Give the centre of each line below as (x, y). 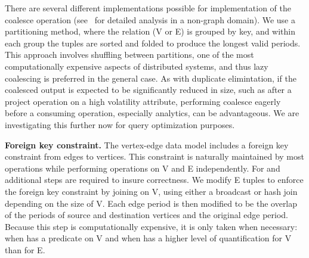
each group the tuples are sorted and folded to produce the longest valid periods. (153, 43)
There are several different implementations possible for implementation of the (148, 8)
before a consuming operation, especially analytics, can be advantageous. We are (152, 113)
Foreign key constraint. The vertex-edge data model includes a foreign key (147, 144)
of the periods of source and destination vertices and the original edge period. (146, 215)
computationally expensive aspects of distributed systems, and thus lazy (137, 66)
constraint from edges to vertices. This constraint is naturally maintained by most (154, 156)
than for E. (25, 249)
